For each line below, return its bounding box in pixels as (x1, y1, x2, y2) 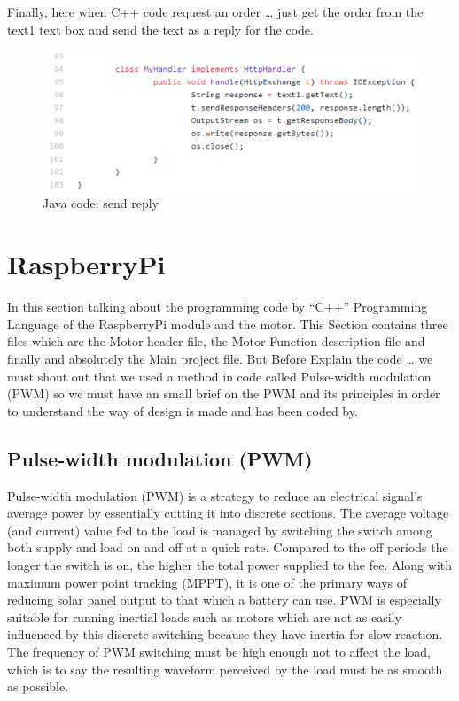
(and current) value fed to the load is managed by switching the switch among (7, 520, 432, 539)
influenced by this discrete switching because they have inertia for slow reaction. (7, 625, 443, 643)
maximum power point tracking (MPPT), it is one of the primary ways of (7, 573, 408, 591)
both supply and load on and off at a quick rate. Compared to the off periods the (7, 538, 448, 557)
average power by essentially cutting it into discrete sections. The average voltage (7, 504, 449, 522)
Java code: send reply (43, 194, 159, 212)
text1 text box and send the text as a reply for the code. (7, 19, 314, 38)
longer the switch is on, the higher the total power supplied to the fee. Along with (7, 555, 453, 574)
